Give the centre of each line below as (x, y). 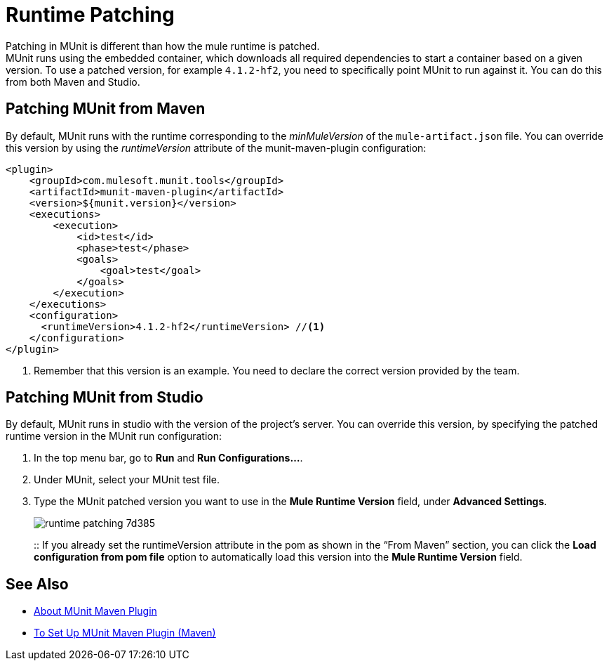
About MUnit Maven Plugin (95, 611)
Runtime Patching (90, 15)
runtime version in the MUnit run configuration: (114, 436)
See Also (37, 584)
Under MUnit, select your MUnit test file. (127, 480)
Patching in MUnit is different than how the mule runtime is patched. (163, 46)
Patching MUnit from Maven (106, 109)
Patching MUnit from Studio (105, 398)
